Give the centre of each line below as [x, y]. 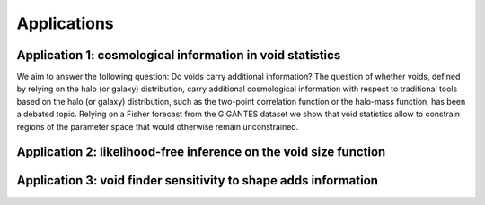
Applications [65, 23]
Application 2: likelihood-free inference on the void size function [201, 152]
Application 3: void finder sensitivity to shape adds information [198, 180]
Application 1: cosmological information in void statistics [179, 55]
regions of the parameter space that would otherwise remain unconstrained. [158, 126]
